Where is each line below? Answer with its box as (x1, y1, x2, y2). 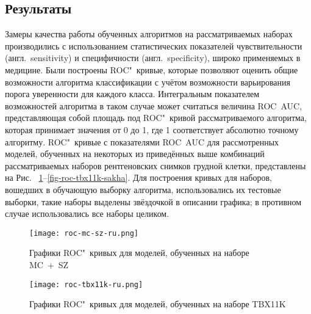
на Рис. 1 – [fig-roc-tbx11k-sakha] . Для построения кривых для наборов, (5, 171, 272, 184)
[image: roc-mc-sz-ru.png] (29, 228, 138, 238)
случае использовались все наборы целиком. (5, 207, 170, 220)
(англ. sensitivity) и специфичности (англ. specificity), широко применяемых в (5, 51, 301, 64)
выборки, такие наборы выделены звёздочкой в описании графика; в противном (5, 195, 302, 208)
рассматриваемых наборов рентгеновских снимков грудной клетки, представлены (5, 159, 306, 172)
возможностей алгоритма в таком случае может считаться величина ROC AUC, (5, 99, 302, 112)
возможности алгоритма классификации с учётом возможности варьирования (5, 75, 291, 88)
